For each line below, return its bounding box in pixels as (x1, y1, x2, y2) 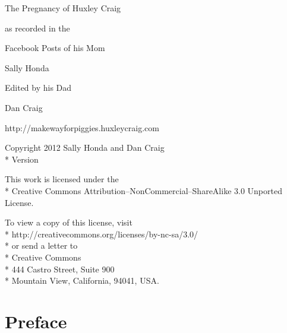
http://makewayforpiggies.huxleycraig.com (5, 121, 159, 134)
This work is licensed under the (5, 173, 119, 185)
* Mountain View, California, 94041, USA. (5, 274, 159, 287)
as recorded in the (5, 21, 70, 34)
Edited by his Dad (5, 81, 72, 94)
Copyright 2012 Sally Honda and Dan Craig (5, 141, 165, 154)
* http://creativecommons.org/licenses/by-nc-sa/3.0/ (5, 227, 198, 240)
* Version (5, 153, 39, 165)
